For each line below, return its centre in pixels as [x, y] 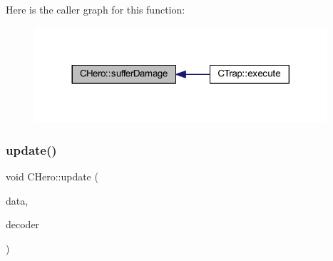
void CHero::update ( [52, 176]
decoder [23, 224]
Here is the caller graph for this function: [96, 9]
